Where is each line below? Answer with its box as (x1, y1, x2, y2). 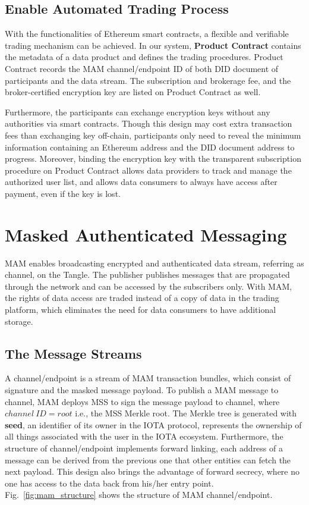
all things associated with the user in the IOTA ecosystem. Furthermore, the (5, 430, 283, 443)
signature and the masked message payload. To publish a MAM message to (5, 384, 279, 396)
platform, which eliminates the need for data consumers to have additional (5, 303, 276, 316)
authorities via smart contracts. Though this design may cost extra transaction (5, 117, 292, 130)
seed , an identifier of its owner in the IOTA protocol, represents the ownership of (5, 418, 302, 431)
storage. (5, 315, 33, 327)
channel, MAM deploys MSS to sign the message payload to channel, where (5, 395, 280, 407)
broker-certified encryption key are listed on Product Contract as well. (5, 86, 261, 98)
